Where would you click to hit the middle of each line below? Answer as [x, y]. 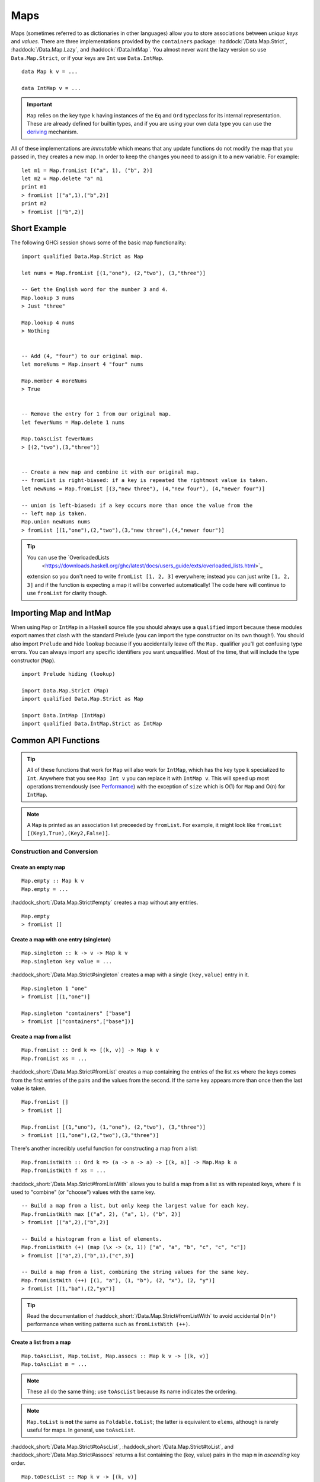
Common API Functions [55, 741]
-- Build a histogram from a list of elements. [92, 1239]
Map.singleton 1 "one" [55, 988]
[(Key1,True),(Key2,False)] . [68, 833]
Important [40, 104]
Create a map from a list [41, 1037]
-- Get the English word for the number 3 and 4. [95, 290]
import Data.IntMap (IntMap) [64, 715]
